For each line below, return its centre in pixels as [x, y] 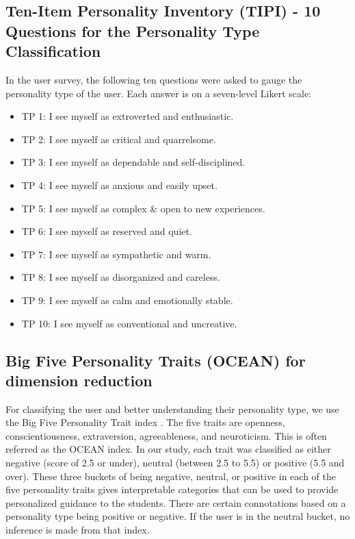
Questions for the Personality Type [133, 30]
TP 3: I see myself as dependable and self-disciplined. [133, 162]
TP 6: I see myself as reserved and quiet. [107, 231]
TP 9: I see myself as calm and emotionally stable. [127, 300]
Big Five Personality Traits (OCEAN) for [156, 360]
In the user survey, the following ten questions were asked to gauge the [154, 79]
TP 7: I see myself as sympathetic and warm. [116, 254]
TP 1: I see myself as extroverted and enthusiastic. [128, 116]
